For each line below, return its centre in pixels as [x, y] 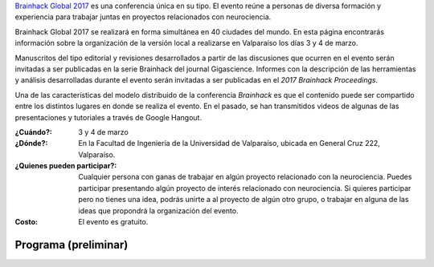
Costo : [27, 222]
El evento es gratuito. [113, 222]
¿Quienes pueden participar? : [66, 166]
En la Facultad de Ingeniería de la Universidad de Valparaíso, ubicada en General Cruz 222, [229, 144]
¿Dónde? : [31, 144]
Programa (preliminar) [72, 245]
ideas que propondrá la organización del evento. [158, 210]
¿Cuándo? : [33, 131]
